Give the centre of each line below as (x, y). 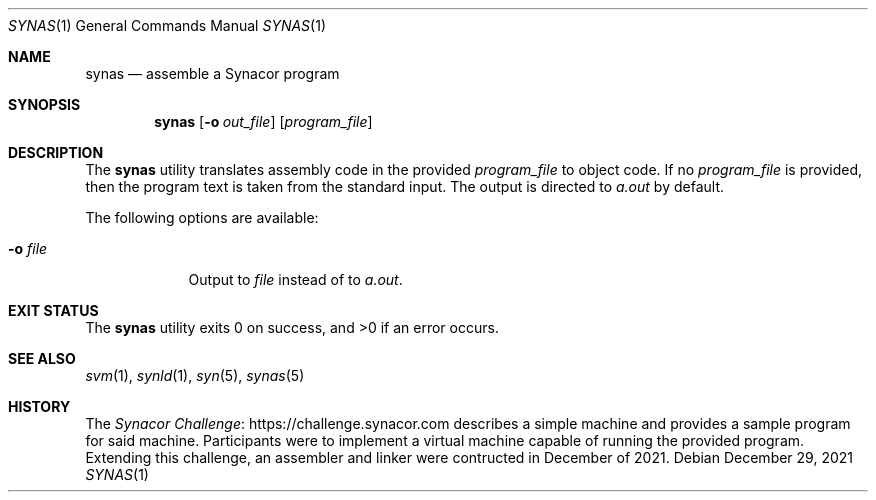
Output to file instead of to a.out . (295, 279)
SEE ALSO (42, 358)
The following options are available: (202, 217)
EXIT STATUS (53, 310)
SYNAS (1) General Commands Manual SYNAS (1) (167, 25)
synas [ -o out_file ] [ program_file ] (263, 121)
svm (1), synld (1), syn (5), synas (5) (195, 375)
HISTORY (39, 406)
